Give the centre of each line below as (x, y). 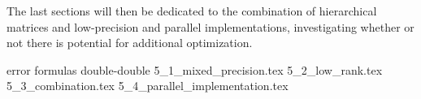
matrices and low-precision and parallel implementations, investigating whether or (210, 26)
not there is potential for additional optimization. (130, 43)
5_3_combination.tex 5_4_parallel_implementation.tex (148, 86)
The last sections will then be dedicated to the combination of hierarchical (192, 11)
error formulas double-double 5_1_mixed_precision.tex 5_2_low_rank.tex (195, 69)
